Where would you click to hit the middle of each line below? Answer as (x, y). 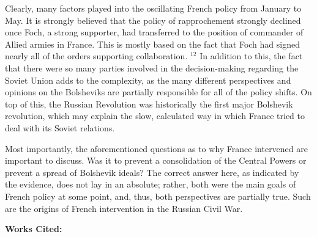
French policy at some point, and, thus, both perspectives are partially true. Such (158, 196)
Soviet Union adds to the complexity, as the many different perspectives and (148, 80)
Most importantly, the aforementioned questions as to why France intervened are (156, 148)
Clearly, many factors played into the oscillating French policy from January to (153, 8)
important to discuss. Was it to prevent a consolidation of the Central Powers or (156, 160)
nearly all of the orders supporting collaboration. (96, 56)
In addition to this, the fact (251, 56)
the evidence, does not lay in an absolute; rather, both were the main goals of (151, 184)
